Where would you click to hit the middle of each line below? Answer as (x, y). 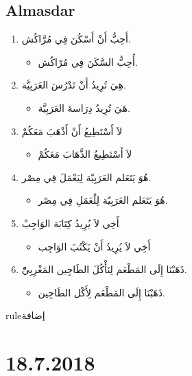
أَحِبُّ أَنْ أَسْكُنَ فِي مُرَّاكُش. (76, 39)
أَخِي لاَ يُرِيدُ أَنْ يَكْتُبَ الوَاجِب (94, 246)
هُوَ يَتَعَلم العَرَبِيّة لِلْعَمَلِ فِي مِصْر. (103, 200)
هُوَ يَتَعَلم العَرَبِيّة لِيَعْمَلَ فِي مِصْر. (86, 177)
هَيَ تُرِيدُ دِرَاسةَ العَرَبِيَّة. (84, 107)
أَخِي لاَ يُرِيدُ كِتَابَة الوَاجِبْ (70, 223)
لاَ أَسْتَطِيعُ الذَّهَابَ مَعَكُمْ (85, 154)
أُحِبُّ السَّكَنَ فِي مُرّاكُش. (88, 61)
